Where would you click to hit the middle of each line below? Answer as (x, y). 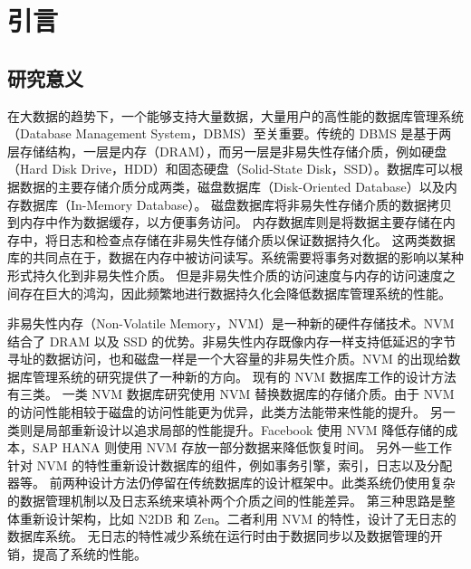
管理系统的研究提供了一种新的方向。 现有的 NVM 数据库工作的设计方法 (244, 376)
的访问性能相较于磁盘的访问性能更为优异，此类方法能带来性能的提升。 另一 (231, 412)
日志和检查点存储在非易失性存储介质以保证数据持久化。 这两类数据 (256, 239)
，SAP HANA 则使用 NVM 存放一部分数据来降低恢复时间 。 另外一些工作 (236, 447)
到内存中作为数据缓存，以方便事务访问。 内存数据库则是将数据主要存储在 (225, 222)
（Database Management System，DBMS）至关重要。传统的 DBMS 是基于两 (230, 133)
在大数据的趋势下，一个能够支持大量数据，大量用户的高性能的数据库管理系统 (235, 115)
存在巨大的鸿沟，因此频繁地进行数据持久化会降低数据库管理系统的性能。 (235, 293)
